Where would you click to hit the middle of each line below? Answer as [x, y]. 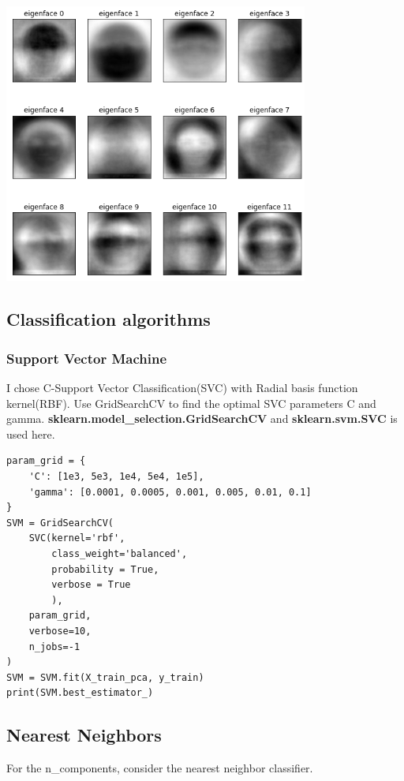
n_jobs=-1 [54, 646]
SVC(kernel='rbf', [77, 538]
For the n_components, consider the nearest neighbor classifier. [160, 768]
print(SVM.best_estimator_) [80, 693]
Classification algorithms [108, 319]
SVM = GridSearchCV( [60, 523]
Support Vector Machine [87, 358]
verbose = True [91, 585]
